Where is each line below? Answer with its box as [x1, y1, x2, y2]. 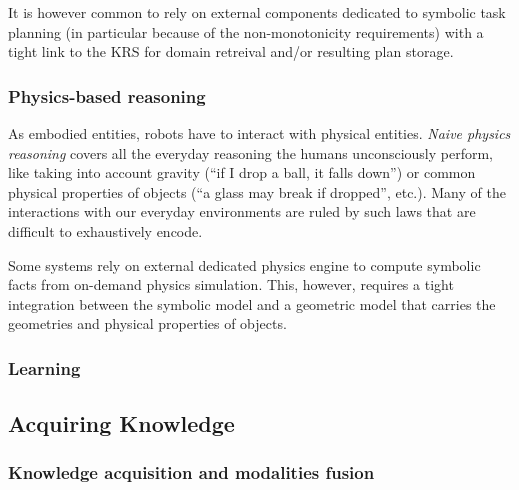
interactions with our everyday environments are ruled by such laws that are [8, 201, 476, 222]
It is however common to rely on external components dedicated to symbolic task [8, 2, 506, 22]
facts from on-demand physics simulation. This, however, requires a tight [8, 274, 454, 295]
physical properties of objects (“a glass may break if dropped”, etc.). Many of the [8, 181, 506, 202]
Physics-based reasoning [8, 83, 206, 108]
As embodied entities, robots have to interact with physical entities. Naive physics [8, 123, 511, 143]
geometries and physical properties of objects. [8, 313, 287, 334]
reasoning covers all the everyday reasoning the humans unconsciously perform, [8, 142, 494, 163]
